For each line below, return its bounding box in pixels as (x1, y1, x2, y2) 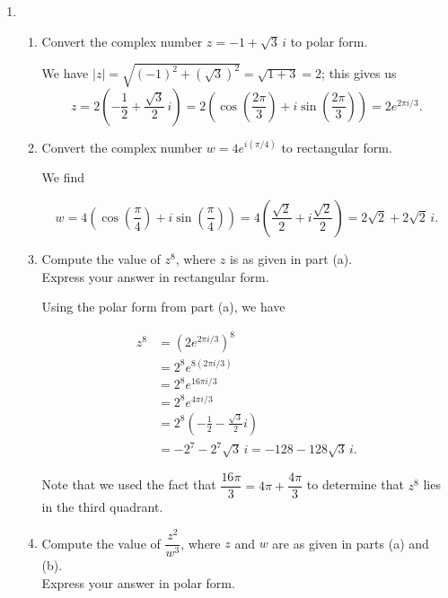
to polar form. (290, 31, 368, 50)
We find (41, 168, 85, 187)
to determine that (306, 475, 404, 494)
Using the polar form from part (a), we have (41, 297, 285, 316)
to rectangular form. (281, 137, 392, 156)
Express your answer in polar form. (41, 573, 235, 592)
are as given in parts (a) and (272, 533, 429, 552)
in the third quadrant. (41, 497, 163, 516)
